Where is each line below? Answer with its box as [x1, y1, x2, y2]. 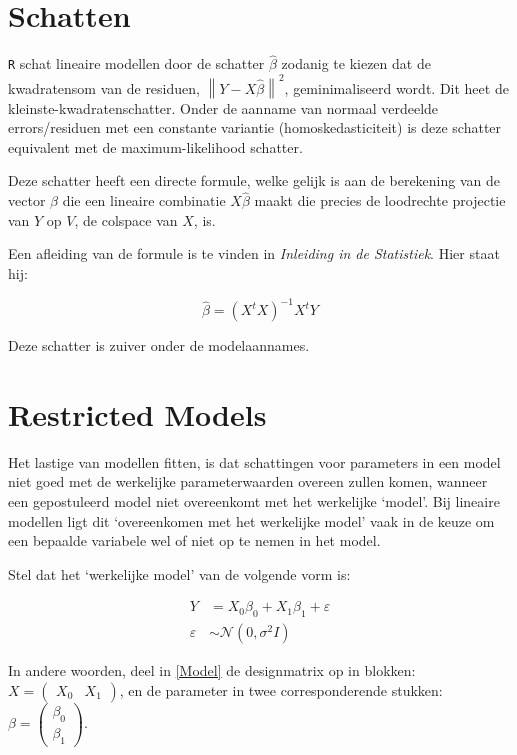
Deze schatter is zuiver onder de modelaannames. [8, 335, 310, 356]
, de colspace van [74, 209, 178, 230]
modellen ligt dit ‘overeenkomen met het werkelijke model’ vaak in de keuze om [8, 510, 495, 531]
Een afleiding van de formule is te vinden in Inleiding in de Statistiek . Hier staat [8, 243, 500, 264]
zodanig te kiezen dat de [281, 53, 431, 74]
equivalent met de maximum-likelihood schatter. [8, 136, 303, 157]
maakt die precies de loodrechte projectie [254, 190, 506, 211]
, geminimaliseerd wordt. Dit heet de [284, 78, 509, 99]
